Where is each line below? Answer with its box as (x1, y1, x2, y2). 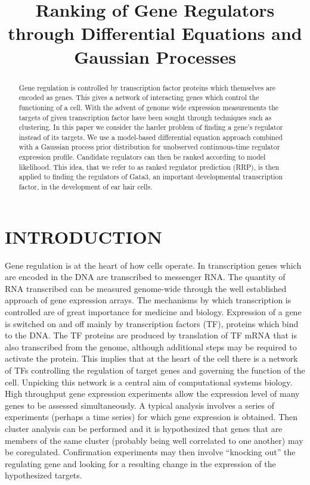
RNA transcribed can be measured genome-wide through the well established (5, 282, 287, 294)
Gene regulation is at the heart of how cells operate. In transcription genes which (5, 259, 302, 271)
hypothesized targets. (5, 469, 82, 481)
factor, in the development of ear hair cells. (18, 182, 153, 192)
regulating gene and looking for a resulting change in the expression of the (5, 457, 276, 470)
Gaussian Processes (74, 44, 236, 69)
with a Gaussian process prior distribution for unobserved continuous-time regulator (18, 142, 280, 152)
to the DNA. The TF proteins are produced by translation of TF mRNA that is (5, 329, 297, 341)
